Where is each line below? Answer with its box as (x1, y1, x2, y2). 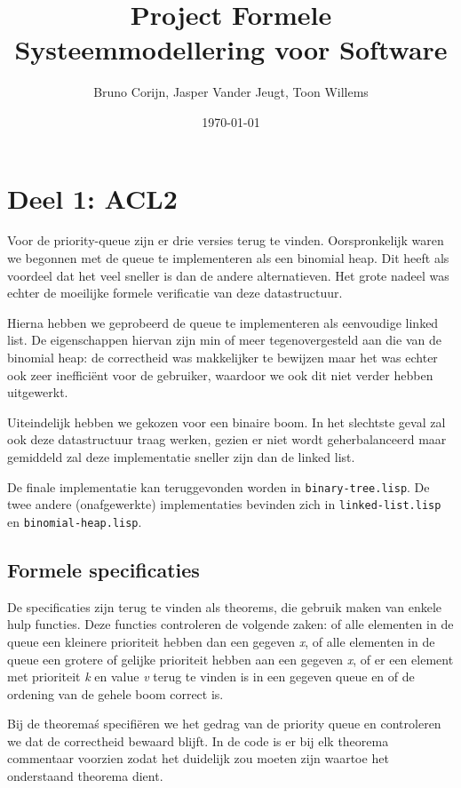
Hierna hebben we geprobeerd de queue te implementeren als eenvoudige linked (7, 313, 439, 331)
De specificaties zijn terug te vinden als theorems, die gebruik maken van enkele (7, 597, 442, 616)
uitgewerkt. (7, 383, 68, 402)
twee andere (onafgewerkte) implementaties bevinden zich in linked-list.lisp (7, 495, 441, 513)
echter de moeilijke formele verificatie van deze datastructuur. (7, 283, 343, 302)
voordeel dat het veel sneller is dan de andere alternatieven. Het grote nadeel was (7, 266, 449, 284)
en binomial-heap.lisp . (7, 512, 142, 530)
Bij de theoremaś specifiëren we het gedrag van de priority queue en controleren (7, 714, 441, 733)
